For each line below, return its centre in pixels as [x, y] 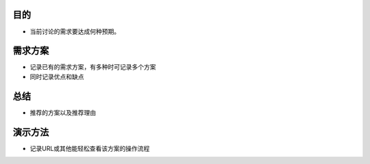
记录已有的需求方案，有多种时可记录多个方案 [93, 67]
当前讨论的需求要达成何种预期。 [75, 31]
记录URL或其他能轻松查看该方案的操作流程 [90, 148]
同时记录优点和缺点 [57, 77]
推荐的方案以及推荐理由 [63, 112]
